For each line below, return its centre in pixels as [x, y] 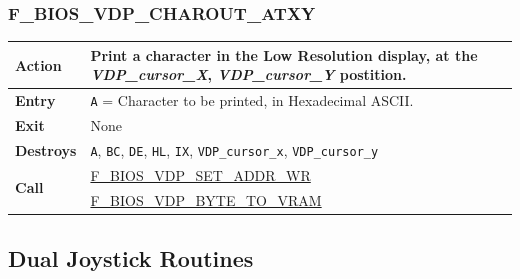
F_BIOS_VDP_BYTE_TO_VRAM [206, 199]
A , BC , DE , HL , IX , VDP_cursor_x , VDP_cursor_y [234, 149]
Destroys [46, 149]
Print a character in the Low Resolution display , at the [284, 54]
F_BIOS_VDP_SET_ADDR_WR [200, 174]
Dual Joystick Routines [131, 258]
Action [38, 64]
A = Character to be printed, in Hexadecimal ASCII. [252, 100]
